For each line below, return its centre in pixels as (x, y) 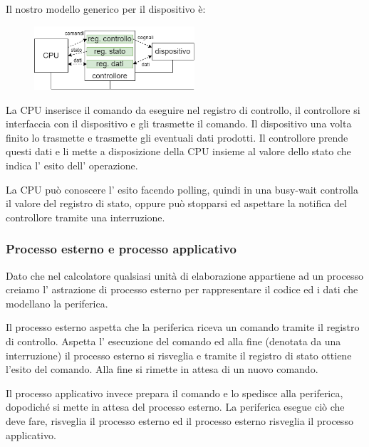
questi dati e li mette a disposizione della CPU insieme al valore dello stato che (178, 151)
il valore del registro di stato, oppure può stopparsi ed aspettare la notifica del (176, 203)
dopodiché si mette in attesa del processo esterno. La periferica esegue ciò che (175, 407)
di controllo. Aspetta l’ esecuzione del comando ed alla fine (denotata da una (173, 341)
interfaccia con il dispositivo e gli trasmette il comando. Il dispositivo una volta (179, 123)
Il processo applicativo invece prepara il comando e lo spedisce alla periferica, (175, 393)
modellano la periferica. (57, 303)
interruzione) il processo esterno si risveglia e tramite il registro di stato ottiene (179, 355)
